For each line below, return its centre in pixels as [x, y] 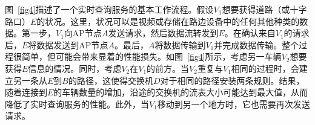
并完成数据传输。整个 [257, 44]
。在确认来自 [250, 33]
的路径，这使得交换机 [111, 80]
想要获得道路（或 [256, 9]
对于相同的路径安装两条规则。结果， [232, 80]
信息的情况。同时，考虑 [75, 68]
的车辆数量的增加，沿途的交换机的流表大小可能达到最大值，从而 [181, 92]
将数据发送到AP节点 [68, 44]
